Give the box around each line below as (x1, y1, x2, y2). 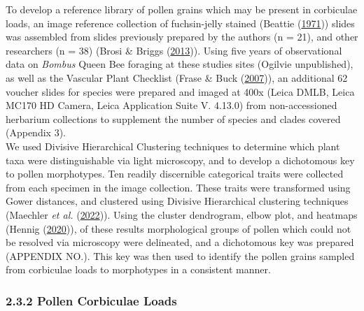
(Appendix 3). (6, 125, 66, 140)
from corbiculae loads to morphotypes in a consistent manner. (6, 262, 271, 277)
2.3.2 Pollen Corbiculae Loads (6, 291, 177, 309)
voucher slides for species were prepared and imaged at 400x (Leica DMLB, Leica (6, 84, 355, 99)
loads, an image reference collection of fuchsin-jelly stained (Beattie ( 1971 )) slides (6, 15, 355, 30)
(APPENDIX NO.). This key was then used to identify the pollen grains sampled (6, 248, 355, 263)
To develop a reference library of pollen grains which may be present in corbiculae (6, 2, 358, 16)
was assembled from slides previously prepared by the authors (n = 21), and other (6, 29, 358, 44)
